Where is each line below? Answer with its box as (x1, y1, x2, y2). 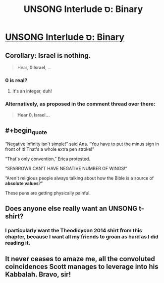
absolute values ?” (5, 180, 43, 186)
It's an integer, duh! (12, 88, 52, 94)
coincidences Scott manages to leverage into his (5, 263, 159, 271)
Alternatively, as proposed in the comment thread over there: (5, 100, 156, 107)
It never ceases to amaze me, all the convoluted (5, 255, 155, 263)
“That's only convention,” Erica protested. (5, 156, 91, 162)
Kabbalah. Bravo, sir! (5, 270, 71, 279)
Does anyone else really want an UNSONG (5, 204, 138, 212)
